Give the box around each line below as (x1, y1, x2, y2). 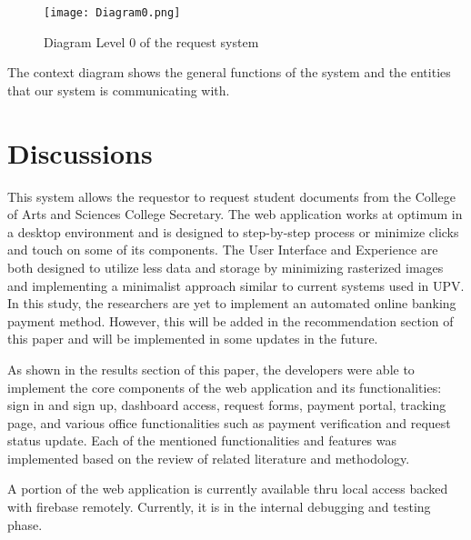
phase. (7, 515, 43, 534)
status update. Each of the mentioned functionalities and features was (7, 431, 397, 450)
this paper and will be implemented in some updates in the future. (7, 329, 378, 348)
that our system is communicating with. (7, 80, 230, 99)
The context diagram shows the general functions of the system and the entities (7, 63, 451, 82)
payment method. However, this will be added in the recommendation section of (7, 311, 454, 330)
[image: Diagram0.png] (44, 6, 181, 19)
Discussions (7, 134, 153, 171)
